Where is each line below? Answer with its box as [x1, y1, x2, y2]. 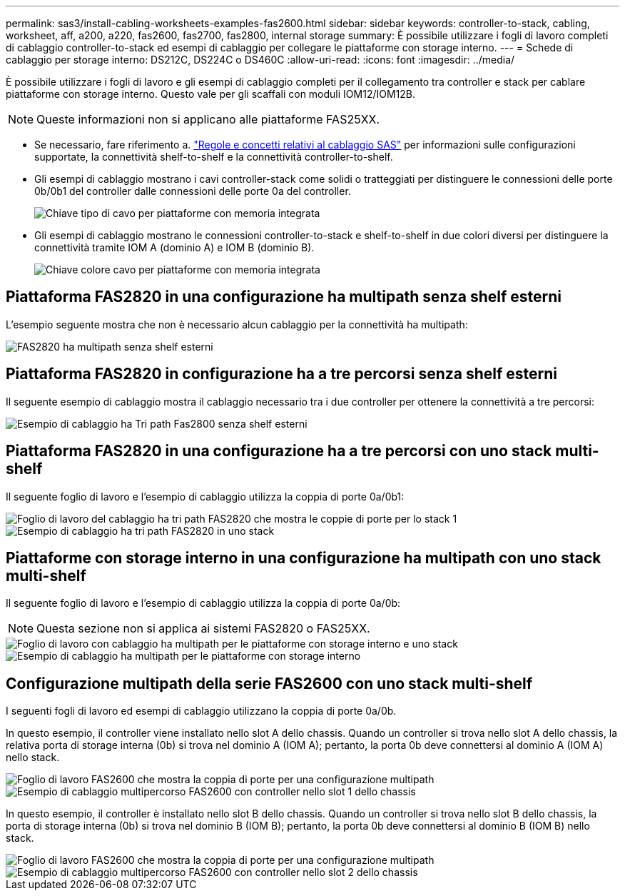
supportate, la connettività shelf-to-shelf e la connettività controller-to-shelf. [34, 151, 393, 163]
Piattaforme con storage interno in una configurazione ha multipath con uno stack [6, 548, 601, 567]
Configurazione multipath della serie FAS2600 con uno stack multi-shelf [6, 674, 533, 693]
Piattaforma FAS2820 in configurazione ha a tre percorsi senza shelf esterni [6, 365, 558, 383]
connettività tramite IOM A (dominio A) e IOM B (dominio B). [34, 241, 315, 253]
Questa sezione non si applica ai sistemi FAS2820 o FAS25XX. [36, 621, 370, 636]
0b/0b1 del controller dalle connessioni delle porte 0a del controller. [34, 185, 351, 197]
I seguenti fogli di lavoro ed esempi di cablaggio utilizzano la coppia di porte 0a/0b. [6, 705, 397, 718]
